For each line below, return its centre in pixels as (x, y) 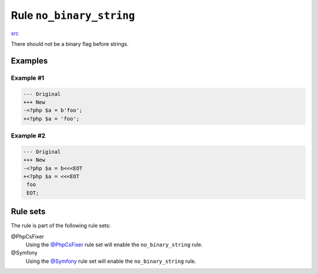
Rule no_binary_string (73, 15)
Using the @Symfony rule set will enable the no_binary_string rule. (111, 261)
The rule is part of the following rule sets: (61, 226)
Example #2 (28, 136)
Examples (29, 61)
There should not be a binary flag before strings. (70, 44)
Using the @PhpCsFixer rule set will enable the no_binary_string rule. (114, 245)
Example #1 (27, 78)
